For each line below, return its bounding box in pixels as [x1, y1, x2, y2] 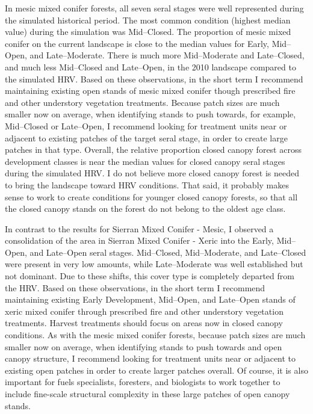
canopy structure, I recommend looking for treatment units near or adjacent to [5, 352, 296, 365]
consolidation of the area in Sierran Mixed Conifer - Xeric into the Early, [5, 234, 274, 247]
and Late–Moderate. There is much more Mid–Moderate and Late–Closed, [29, 49, 305, 61]
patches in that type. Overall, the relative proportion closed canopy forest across [5, 143, 302, 156]
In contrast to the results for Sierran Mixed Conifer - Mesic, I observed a [5, 222, 274, 235]
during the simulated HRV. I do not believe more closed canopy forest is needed [5, 167, 300, 179]
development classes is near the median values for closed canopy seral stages [5, 155, 285, 167]
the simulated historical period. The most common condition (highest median [5, 13, 291, 26]
